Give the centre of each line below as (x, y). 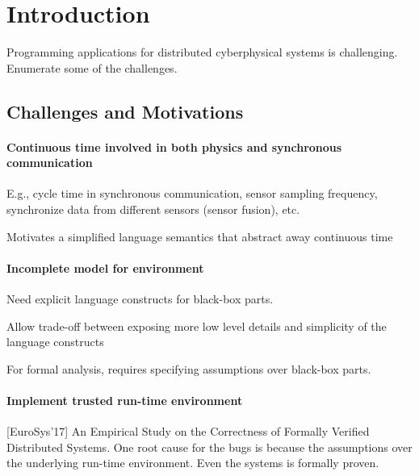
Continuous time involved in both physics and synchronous (174, 146)
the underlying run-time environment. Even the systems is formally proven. (193, 463)
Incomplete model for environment (105, 267)
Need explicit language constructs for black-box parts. (140, 299)
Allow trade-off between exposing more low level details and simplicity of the (197, 326)
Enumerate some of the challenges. (92, 67)
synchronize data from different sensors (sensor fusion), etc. (153, 209)
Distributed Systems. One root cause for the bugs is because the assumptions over (209, 447)
